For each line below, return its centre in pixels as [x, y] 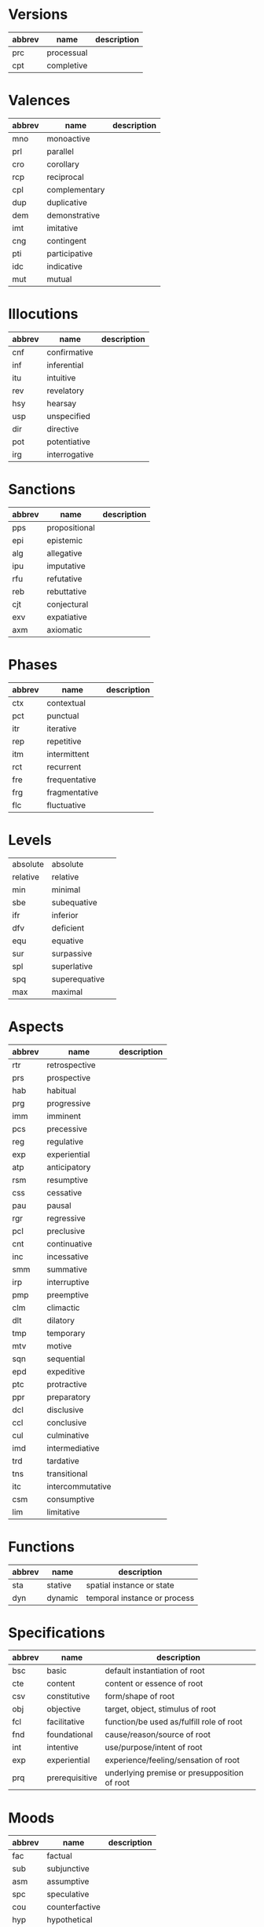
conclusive [67, 1422]
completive [67, 65]
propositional [71, 527]
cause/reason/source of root [158, 1734]
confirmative [70, 352]
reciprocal [65, 177]
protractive [67, 1384]
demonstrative [73, 215]
